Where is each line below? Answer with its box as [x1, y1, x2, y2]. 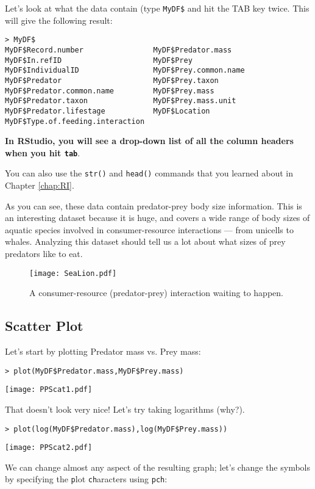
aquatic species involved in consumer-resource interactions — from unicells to [5, 223, 294, 236]
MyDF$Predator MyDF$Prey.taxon [5, 76, 219, 85]
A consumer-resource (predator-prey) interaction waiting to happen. [29, 286, 283, 299]
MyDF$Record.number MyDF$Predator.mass [5, 45, 232, 54]
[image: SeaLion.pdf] [29, 269, 117, 278]
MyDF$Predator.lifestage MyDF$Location [5, 106, 210, 115]
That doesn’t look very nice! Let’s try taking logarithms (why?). [5, 402, 245, 415]
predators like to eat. [5, 247, 83, 260]
